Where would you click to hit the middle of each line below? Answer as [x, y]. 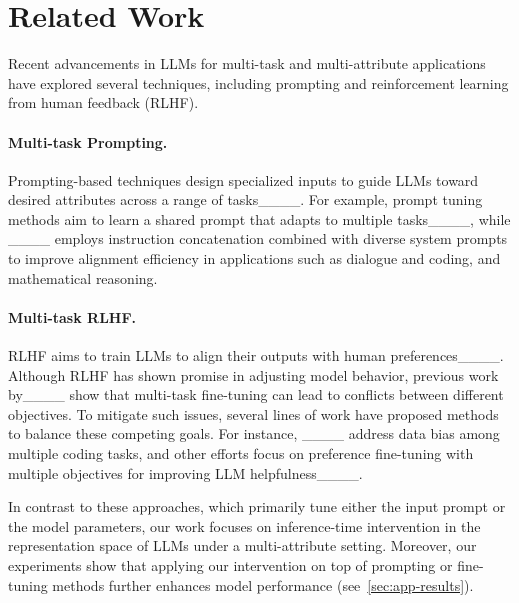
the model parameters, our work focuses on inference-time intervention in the [244, 525]
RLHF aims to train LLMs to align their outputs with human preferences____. [256, 355]
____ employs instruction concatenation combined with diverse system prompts [258, 238]
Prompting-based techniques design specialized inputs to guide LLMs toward [243, 179]
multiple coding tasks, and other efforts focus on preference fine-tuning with [241, 453]
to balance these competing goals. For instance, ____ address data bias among [254, 433]
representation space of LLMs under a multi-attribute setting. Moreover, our [242, 545]
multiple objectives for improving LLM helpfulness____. [185, 472]
